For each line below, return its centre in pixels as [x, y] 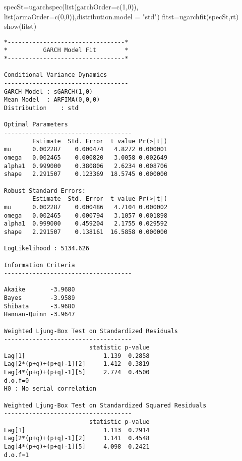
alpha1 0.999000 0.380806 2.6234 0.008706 [86, 166]
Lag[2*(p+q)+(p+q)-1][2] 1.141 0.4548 [77, 438]
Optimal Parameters [36, 125]
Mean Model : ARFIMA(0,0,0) [52, 100]
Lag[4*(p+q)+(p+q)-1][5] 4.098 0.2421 [77, 446]
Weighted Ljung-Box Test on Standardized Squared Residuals [105, 405]
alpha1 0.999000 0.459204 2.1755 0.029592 [86, 224]
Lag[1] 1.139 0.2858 [77, 356]
